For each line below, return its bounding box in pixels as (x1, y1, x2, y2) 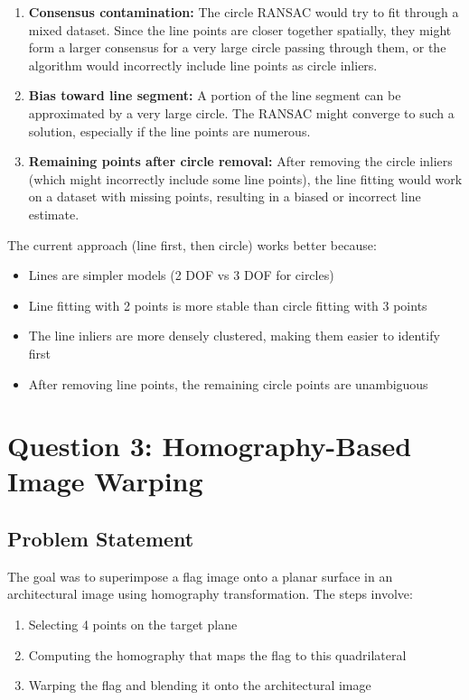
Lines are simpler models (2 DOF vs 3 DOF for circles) (28, 266, 334, 285)
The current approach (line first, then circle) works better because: (7, 235, 377, 254)
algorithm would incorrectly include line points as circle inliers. (28, 55, 378, 74)
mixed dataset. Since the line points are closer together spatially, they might (28, 20, 452, 39)
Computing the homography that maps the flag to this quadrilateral (28, 645, 407, 664)
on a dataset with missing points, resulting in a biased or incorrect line (28, 187, 421, 206)
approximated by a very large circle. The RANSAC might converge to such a (28, 103, 455, 122)
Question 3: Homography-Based (7, 427, 412, 464)
